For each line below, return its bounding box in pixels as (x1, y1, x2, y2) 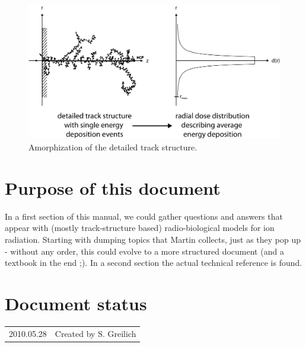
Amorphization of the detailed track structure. (28, 141, 197, 153)
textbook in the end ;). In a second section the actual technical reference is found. (5, 256, 302, 269)
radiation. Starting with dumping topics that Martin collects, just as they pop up (5, 233, 301, 245)
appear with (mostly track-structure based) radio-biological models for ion (5, 221, 275, 234)
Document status (5, 291, 147, 315)
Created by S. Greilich (55, 327, 136, 339)
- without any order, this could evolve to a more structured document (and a (5, 245, 284, 257)
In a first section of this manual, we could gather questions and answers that (5, 210, 283, 222)
